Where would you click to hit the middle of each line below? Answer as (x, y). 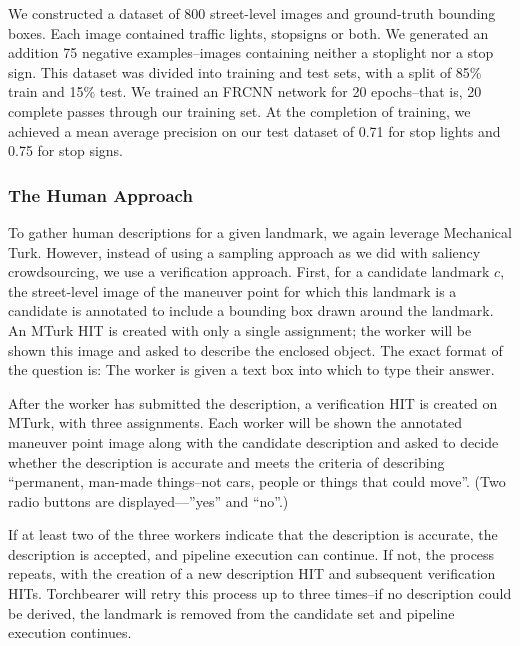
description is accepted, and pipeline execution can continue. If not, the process (251, 553)
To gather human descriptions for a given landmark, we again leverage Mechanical (260, 231)
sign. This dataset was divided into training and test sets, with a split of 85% (245, 71)
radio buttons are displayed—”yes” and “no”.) (148, 500)
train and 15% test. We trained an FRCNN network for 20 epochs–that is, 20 (245, 91)
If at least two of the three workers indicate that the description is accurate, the (253, 534)
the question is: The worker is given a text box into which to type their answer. (251, 369)
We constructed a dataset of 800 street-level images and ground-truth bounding (252, 13)
